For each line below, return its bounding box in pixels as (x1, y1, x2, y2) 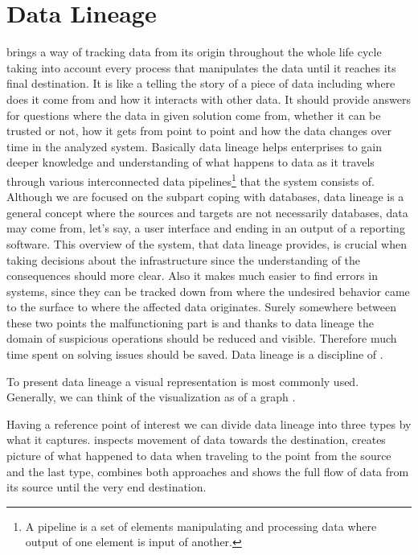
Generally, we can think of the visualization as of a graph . (6, 388, 296, 405)
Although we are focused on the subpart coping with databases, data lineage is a (6, 188, 404, 205)
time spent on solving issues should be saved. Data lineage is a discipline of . (6, 346, 383, 363)
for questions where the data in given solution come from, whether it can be (6, 106, 381, 123)
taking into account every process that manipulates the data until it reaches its (6, 59, 396, 76)
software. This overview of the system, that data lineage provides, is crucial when (6, 235, 407, 252)
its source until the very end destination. (6, 479, 207, 495)
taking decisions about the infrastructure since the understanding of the (6, 251, 361, 268)
